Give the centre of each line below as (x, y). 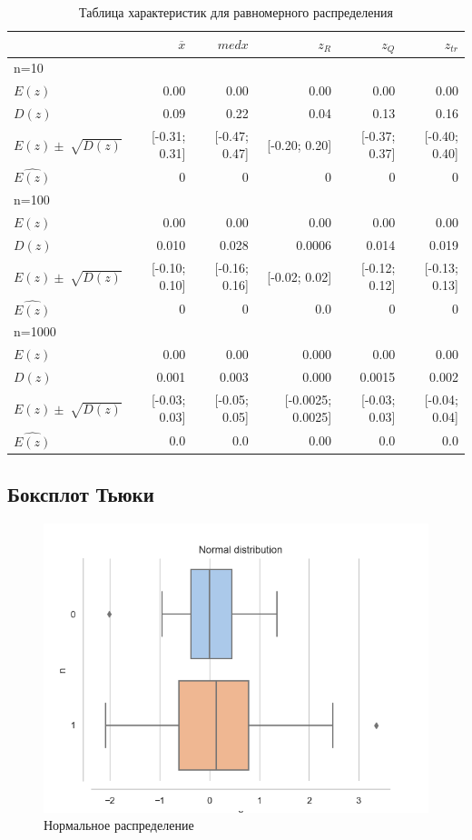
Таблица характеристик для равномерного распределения (236, 12)
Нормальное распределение (119, 825)
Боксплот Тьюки (81, 494)
